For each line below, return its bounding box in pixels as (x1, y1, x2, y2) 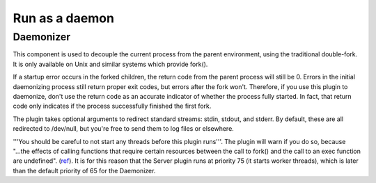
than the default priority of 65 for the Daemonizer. (13, 166, 156, 175)
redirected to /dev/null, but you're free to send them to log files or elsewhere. (13, 125, 235, 133)
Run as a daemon (13, 10, 115, 26)
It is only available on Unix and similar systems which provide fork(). (13, 60, 208, 68)
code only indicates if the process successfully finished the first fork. (13, 102, 212, 111)
